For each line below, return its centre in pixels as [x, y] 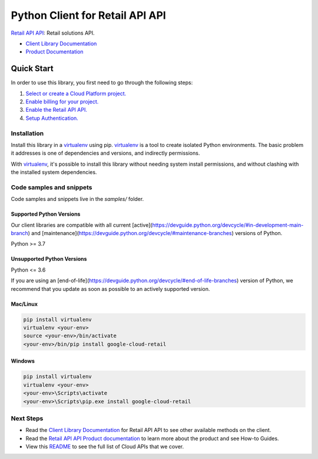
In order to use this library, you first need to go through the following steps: [102, 83]
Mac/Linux [24, 304]
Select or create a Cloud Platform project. [76, 93]
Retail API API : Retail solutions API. [53, 33]
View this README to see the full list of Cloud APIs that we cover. [105, 447]
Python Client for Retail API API [88, 15]
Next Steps [27, 418]
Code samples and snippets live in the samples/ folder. [77, 199]
